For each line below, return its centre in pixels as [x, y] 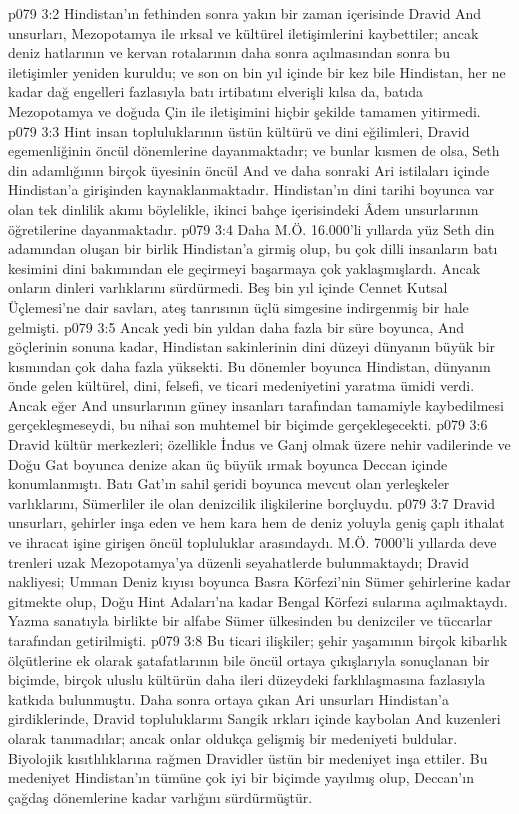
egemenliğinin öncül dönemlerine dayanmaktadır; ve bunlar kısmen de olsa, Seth [254, 150]
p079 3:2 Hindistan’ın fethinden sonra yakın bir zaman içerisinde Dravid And [245, 13]
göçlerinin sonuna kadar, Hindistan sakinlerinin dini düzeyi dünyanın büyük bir [252, 346]
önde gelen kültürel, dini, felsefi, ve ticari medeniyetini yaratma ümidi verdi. [241, 385]
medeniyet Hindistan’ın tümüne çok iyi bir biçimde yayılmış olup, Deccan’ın [241, 777]
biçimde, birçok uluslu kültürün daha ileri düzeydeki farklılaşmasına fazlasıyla [247, 679]
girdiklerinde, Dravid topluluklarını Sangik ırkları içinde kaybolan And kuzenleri [254, 718]
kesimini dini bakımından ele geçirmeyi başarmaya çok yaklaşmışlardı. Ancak [244, 267]
